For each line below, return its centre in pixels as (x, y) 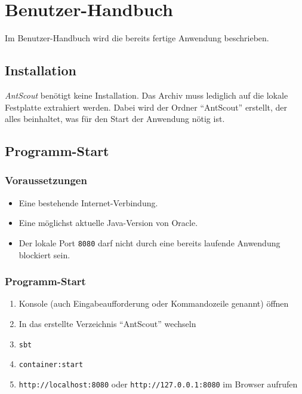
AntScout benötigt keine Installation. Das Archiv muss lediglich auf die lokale (147, 95)
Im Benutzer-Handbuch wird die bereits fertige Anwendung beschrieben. (137, 38)
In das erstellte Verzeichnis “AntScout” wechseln (107, 323)
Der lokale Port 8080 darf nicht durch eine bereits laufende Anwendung (150, 242)
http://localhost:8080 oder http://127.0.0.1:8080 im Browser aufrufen (158, 384)
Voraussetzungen (46, 180)
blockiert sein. (44, 254)
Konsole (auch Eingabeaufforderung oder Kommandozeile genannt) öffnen (154, 303)
